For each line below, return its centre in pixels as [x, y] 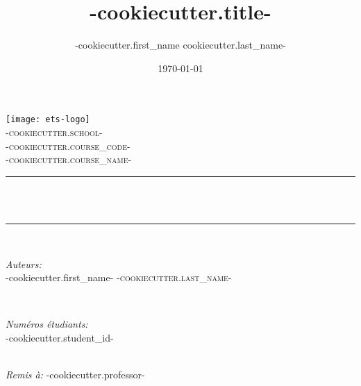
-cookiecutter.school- [54, 132]
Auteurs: [24, 263]
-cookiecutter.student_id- [60, 337]
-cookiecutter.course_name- [69, 159]
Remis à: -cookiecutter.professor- [75, 375]
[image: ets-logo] [48, 120]
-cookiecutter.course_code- [68, 145]
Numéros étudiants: [47, 324]
